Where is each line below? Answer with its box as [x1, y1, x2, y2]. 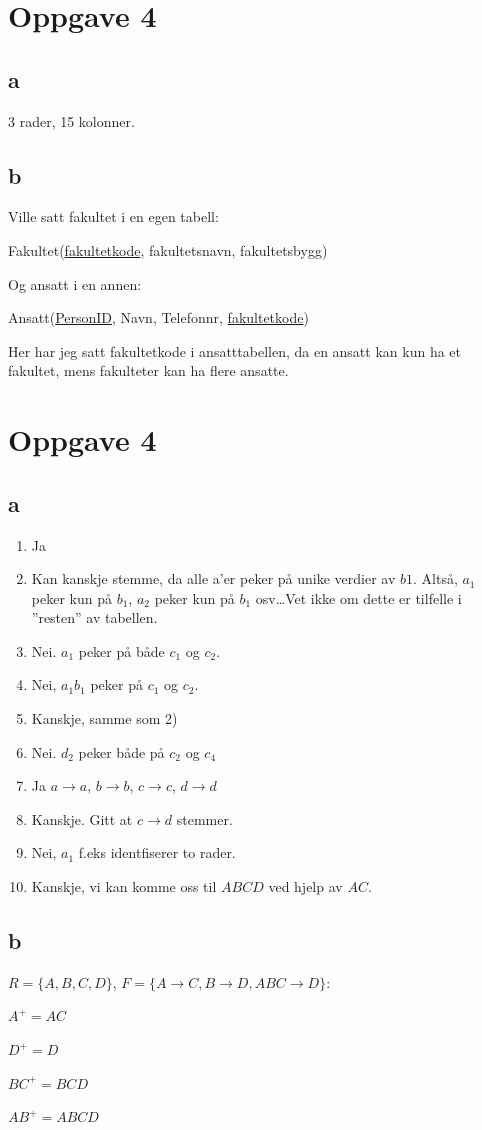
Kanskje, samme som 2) [31, 708, 178, 729]
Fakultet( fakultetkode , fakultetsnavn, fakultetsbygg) [8, 239, 328, 260]
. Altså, [412, 568, 458, 589]
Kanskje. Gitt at [31, 808, 133, 829]
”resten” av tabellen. [31, 607, 158, 628]
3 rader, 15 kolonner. [8, 110, 135, 131]
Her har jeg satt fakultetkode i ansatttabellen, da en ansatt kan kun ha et [8, 340, 461, 361]
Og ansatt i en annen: [8, 273, 142, 294]
